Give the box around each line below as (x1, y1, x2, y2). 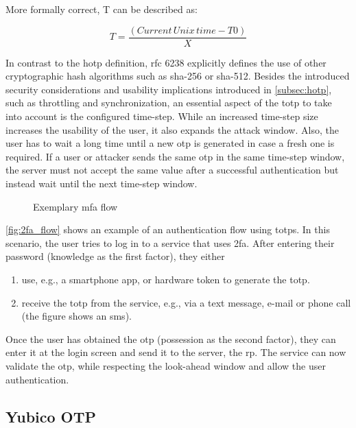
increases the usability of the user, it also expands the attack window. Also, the (5, 122, 339, 136)
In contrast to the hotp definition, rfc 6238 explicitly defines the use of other (5, 55, 327, 69)
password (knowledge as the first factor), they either (5, 249, 225, 263)
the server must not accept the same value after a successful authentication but (5, 163, 339, 177)
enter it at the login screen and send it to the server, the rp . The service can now (5, 345, 346, 359)
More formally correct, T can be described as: (5, 2, 198, 16)
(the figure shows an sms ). (21, 309, 132, 323)
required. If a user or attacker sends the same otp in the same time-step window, (5, 149, 345, 163)
